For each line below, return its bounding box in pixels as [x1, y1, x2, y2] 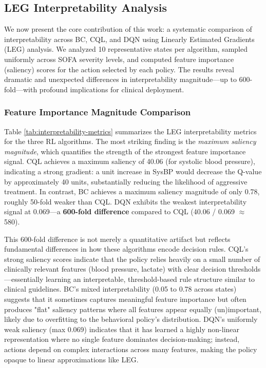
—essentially [4, 273, 44, 284]
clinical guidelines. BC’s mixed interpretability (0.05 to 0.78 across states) [4, 283, 237, 294]
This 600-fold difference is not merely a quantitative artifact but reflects [4, 233, 231, 244]
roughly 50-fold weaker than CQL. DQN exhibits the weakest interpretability [4, 196, 247, 207]
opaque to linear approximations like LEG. [4, 354, 139, 364]
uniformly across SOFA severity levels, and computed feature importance [4, 53, 234, 64]
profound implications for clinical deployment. [39, 84, 184, 94]
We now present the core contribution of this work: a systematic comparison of [4, 24, 252, 34]
